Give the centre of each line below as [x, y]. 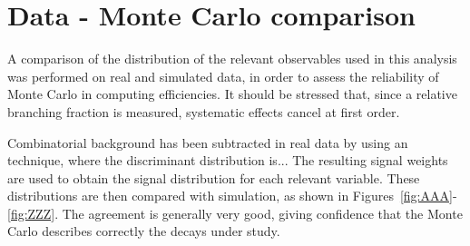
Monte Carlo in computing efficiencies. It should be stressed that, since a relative [232, 94]
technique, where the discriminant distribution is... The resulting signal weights [228, 160]
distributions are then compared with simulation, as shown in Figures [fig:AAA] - [232, 196]
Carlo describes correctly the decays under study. [144, 231]
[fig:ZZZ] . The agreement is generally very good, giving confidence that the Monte [235, 213]
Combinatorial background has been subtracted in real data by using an [208, 142]
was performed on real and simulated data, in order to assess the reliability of [223, 76]
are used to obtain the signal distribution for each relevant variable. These [214, 177]
